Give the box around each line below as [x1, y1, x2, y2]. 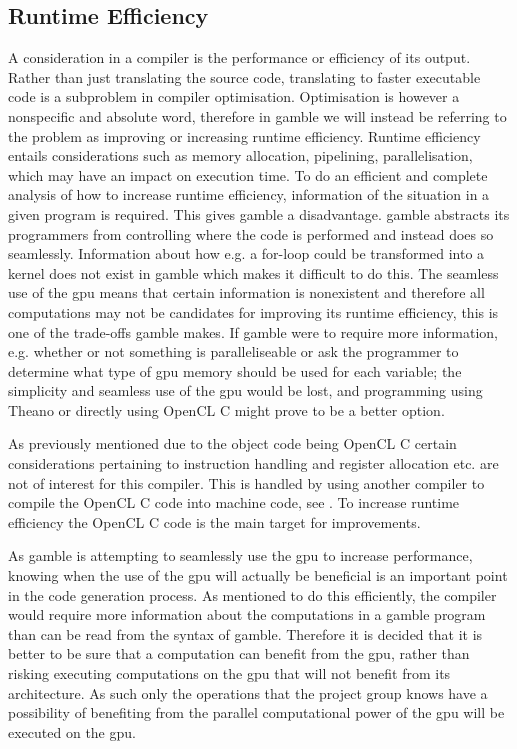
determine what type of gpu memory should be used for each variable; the [8, 360, 462, 381]
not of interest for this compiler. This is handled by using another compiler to [8, 472, 485, 493]
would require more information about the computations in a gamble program [8, 604, 486, 625]
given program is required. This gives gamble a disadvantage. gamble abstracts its [8, 203, 510, 224]
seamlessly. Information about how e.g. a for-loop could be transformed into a [8, 243, 485, 264]
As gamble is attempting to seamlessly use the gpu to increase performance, [8, 545, 473, 566]
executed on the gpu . [8, 721, 136, 742]
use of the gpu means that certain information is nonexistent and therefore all [8, 282, 485, 303]
